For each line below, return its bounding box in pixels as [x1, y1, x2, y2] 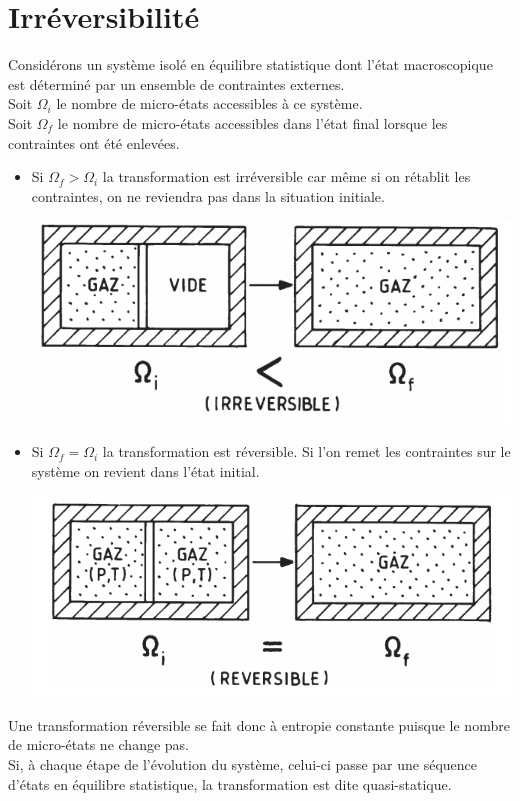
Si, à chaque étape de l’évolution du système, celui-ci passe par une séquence [8, 754, 477, 774]
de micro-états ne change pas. [8, 734, 189, 755]
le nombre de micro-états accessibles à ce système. [56, 93, 363, 114]
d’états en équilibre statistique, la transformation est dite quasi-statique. [8, 773, 452, 794]
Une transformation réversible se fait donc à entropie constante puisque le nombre [8, 714, 510, 735]
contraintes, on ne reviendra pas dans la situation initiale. [31, 185, 385, 206]
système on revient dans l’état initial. [31, 460, 260, 481]
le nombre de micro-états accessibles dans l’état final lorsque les [57, 112, 448, 133]
